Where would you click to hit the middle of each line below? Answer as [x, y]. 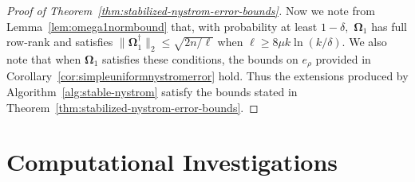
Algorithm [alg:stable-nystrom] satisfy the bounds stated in [152, 92]
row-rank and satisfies [60, 42]
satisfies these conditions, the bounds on [200, 58]
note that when [44, 58]
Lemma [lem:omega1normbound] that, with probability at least [162, 26]
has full [389, 26]
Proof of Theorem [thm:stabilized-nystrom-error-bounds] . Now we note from [191, 10]
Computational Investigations [172, 162]
